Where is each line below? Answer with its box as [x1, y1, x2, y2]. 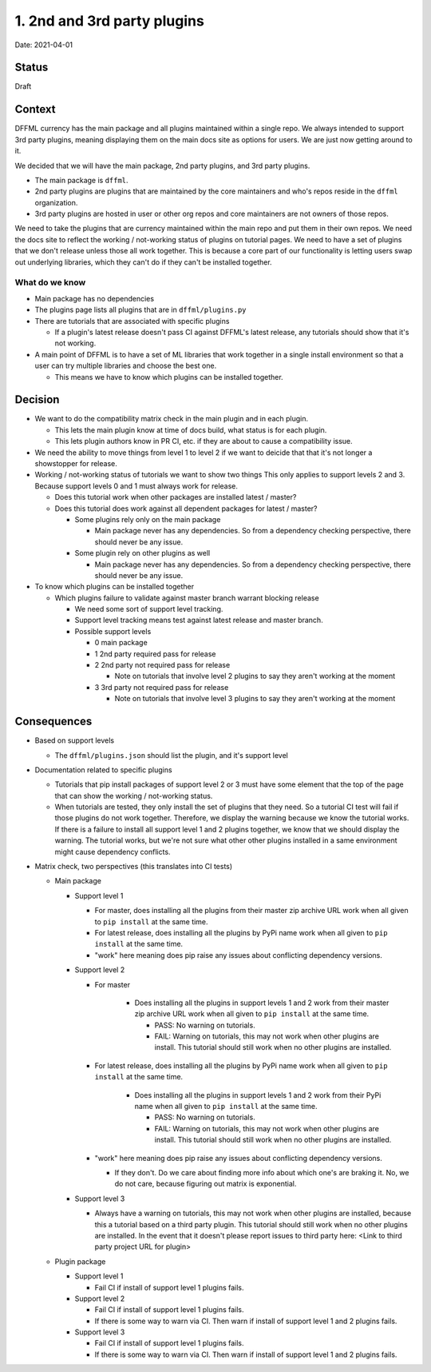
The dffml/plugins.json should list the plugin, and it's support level [54, 750, 289, 760]
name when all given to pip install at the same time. [134, 1102, 318, 1111]
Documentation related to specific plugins [34, 764, 172, 775]
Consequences [14, 715, 93, 728]
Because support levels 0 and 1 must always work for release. [34, 481, 239, 491]
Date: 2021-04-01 [14, 40, 73, 50]
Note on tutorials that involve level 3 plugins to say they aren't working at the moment [114, 694, 396, 704]
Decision [14, 393, 60, 407]
